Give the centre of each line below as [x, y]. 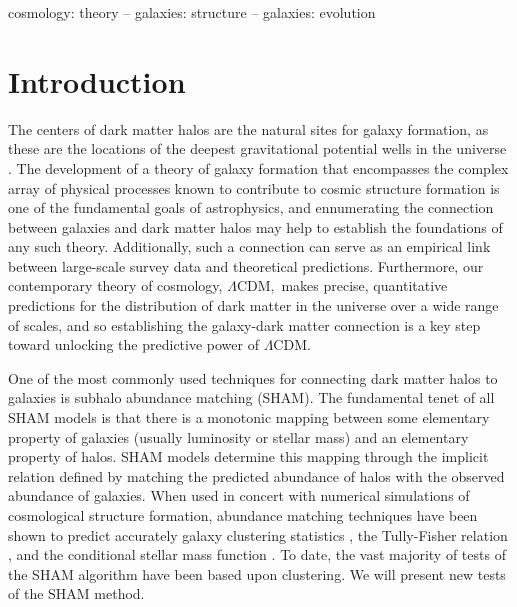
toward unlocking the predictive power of [133, 344]
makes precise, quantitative [364, 285]
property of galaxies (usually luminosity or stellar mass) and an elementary [238, 436]
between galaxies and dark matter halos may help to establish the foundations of [255, 226]
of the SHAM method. [76, 593]
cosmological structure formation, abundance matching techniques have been [243, 515]
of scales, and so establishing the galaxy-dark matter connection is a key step [244, 324]
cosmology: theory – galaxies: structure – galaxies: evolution [192, 12]
